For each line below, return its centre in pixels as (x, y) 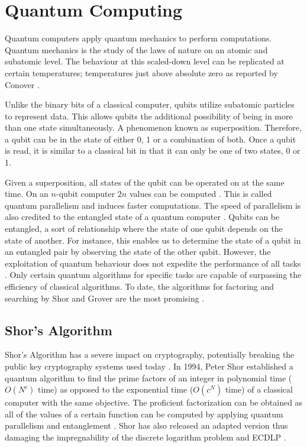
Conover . (22, 84)
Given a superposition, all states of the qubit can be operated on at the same (145, 182)
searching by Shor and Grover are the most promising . (105, 298)
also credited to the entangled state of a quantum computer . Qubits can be (142, 217)
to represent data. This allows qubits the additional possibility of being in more (149, 116)
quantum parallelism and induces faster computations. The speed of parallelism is (153, 205)
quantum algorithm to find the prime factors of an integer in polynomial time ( (148, 378)
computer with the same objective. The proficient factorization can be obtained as (154, 402)
